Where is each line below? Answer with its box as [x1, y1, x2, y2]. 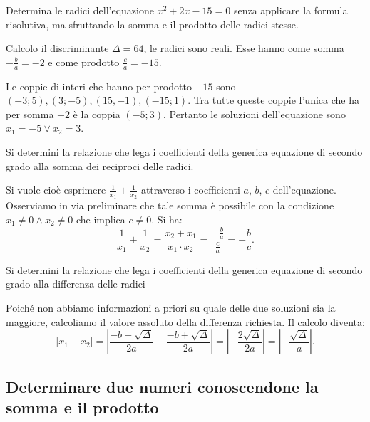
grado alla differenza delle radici [6, 276, 145, 291]
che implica [76, 212, 125, 226]
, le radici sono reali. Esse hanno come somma [143, 41, 344, 56]
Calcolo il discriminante [6, 41, 109, 56]
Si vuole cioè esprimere [6, 182, 106, 197]
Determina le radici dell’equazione [6, 3, 154, 17]
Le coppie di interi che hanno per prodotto [6, 78, 192, 93]
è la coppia [73, 106, 120, 121]
